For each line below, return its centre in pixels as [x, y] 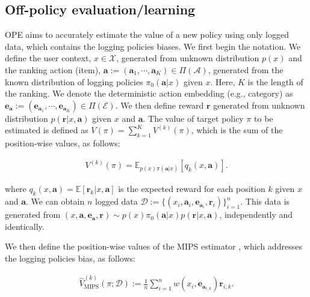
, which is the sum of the [237, 130]
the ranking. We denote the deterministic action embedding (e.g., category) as [149, 93]
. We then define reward [160, 105]
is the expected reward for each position [192, 189]
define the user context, [48, 58]
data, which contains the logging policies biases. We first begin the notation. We [153, 46]
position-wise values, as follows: [63, 143]
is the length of [275, 81]
